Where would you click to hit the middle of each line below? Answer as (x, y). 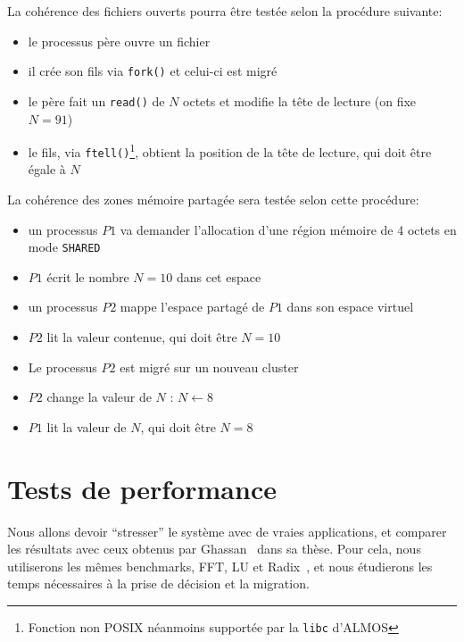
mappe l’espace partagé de (192, 307)
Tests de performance (142, 488)
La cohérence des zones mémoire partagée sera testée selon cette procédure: (213, 199)
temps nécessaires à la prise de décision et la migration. (158, 584)
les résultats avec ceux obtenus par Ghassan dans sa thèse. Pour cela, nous (214, 549)
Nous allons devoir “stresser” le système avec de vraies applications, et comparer (227, 531)
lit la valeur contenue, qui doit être (142, 337)
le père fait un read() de (96, 100)
